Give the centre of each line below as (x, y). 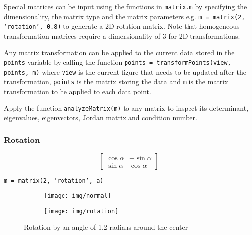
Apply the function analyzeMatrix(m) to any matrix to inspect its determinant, (126, 108)
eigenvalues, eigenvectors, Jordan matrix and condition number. (101, 117)
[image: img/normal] (78, 196)
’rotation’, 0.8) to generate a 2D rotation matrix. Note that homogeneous (122, 26)
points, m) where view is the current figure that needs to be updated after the (125, 71)
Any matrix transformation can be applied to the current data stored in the (119, 52)
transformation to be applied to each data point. (78, 91)
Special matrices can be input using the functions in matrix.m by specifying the (126, 6)
